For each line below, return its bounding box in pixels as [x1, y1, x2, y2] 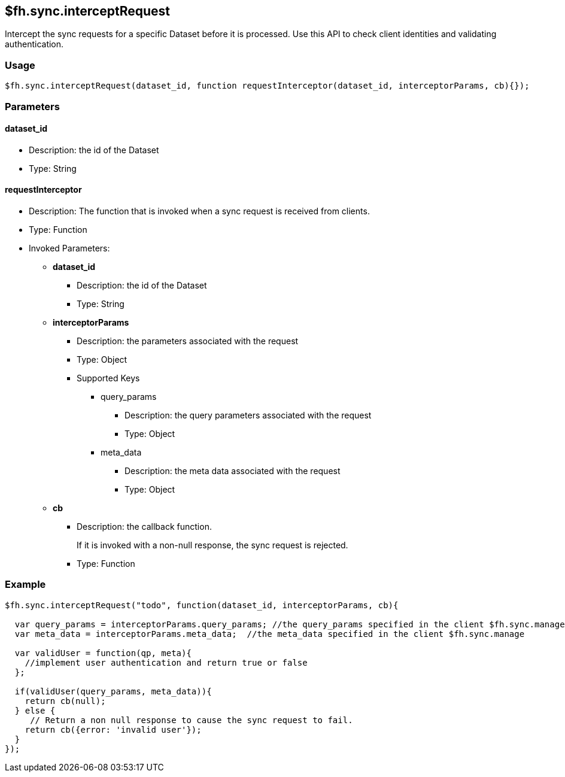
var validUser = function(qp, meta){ [14, 648, 192, 658]
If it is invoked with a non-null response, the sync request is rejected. [77, 539, 348, 550]
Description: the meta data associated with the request [124, 465, 341, 476]
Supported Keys [77, 372, 140, 383]
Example [5, 578, 46, 591]
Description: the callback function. [77, 521, 212, 532]
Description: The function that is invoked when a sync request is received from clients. [29, 205, 370, 216]
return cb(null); [25, 696, 106, 706]
